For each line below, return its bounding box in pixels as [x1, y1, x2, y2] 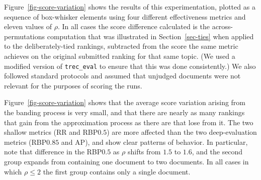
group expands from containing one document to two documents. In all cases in [4, 156, 249, 166]
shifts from [127, 146, 161, 157]
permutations [4, 31, 45, 41]
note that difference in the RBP [4, 146, 102, 157]
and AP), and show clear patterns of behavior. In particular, [61, 136, 248, 147]
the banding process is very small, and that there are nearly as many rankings [4, 107, 245, 117]
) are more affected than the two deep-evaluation [107, 127, 257, 137]
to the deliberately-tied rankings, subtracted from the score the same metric [4, 41, 238, 51]
